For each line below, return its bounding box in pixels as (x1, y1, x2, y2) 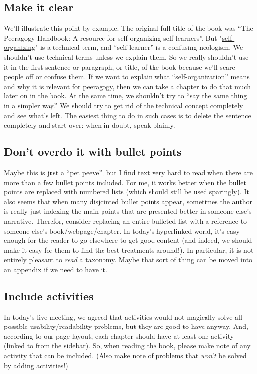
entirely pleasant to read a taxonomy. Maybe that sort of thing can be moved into (4, 254, 253, 265)
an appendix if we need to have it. (4, 264, 107, 274)
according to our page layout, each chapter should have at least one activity (4, 330, 234, 341)
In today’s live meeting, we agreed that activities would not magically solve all (4, 311, 242, 322)
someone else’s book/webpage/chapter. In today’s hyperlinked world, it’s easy (4, 225, 240, 235)
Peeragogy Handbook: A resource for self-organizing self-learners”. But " (4, 32, 222, 43)
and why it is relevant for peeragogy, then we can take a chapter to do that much (4, 81, 251, 91)
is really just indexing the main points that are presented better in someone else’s (4, 206, 252, 216)
